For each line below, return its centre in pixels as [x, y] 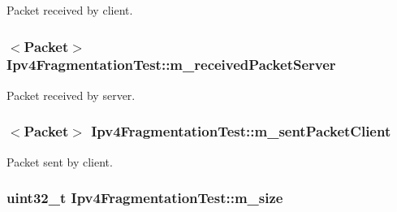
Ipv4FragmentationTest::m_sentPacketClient [241, 131]
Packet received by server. [71, 95]
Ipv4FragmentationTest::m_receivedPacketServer [171, 65]
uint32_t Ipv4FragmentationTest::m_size [145, 198]
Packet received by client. [70, 10]
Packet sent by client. [60, 161]
